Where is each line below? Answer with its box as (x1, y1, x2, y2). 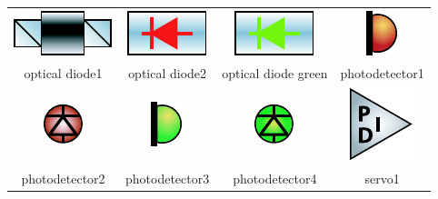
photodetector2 (21, 169, 105, 188)
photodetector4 (233, 169, 317, 188)
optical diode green (222, 63, 328, 82)
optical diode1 (24, 63, 103, 82)
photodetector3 (125, 169, 210, 188)
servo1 (364, 169, 400, 188)
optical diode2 (128, 63, 207, 82)
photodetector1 (340, 63, 424, 82)
